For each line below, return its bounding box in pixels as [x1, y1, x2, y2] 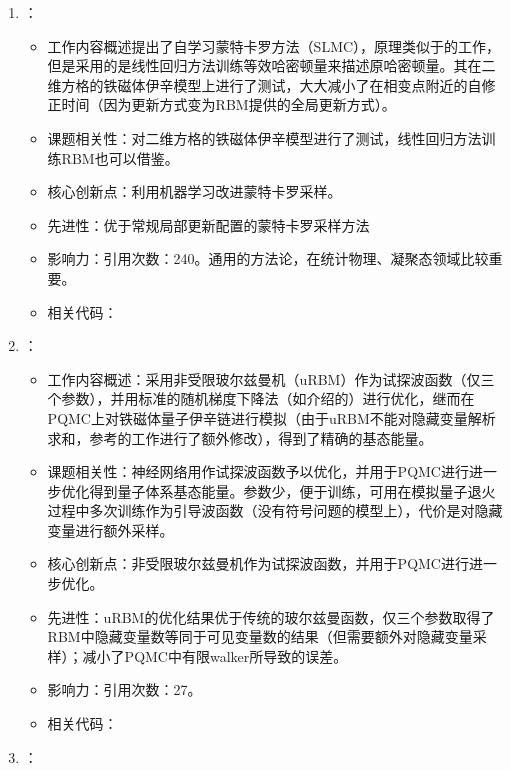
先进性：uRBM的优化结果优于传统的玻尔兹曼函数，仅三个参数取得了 [47, 606, 495, 627]
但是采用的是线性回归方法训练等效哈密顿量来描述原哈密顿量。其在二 [47, 55, 496, 76]
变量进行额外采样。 [47, 519, 174, 540]
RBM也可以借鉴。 [61, 147, 179, 168]
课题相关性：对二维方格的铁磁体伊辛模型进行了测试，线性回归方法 [47, 127, 482, 148]
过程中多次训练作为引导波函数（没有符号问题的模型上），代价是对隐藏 [47, 500, 503, 521]
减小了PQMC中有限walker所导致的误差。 [82, 645, 348, 666]
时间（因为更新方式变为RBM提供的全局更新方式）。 [61, 94, 396, 115]
